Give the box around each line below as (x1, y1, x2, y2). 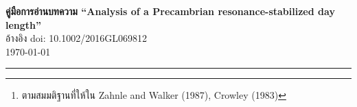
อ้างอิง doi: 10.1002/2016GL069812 (5, 31, 147, 45)
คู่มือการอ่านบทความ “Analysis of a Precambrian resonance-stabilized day (5, 4, 335, 18)
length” (5, 17, 42, 32)
